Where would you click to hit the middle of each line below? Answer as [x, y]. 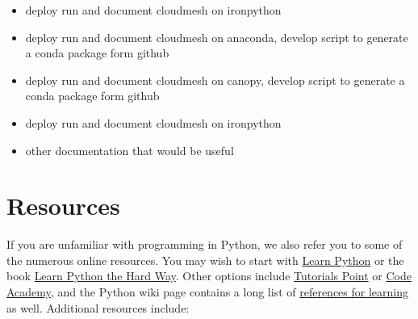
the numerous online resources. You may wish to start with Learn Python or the [205, 260]
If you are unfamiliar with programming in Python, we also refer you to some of [205, 244]
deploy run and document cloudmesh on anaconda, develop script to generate [217, 37]
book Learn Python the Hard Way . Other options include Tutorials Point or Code [209, 276]
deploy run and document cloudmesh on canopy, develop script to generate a [215, 80]
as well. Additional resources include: [98, 307]
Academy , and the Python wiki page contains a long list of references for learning [207, 292]
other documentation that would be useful [130, 150]
